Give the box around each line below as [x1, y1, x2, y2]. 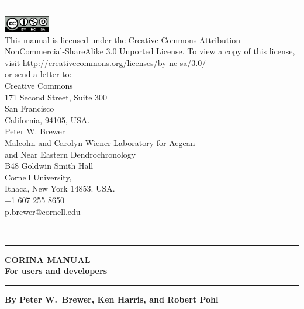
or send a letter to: [5, 68, 72, 80]
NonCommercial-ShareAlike [5, 45, 103, 57]
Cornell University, [5, 171, 72, 183]
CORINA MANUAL [5, 253, 91, 265]
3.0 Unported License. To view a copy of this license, [106, 45, 295, 57]
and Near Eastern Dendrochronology [5, 148, 136, 160]
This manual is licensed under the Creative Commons [5, 33, 197, 46]
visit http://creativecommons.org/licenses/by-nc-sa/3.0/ [5, 56, 206, 68]
